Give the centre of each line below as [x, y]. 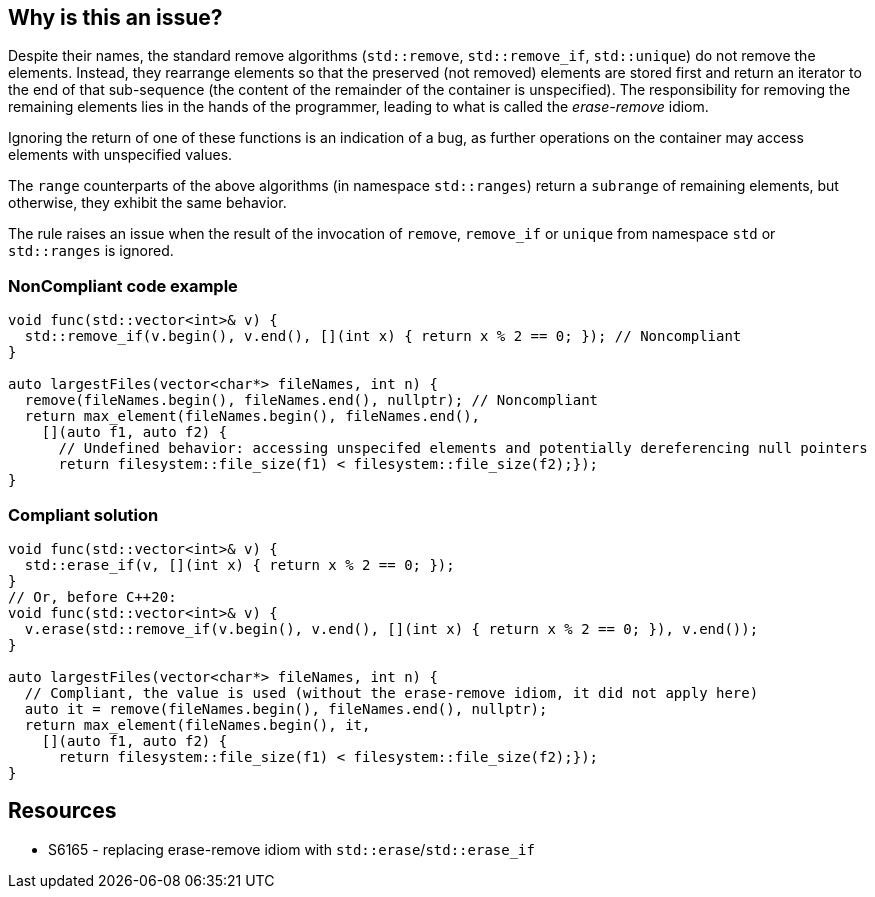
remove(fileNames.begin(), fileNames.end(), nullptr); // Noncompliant [311, 400]
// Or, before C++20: [92, 596]
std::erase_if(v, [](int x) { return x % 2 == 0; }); [239, 564]
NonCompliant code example [123, 285]
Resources [62, 811]
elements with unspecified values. [120, 155]
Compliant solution [83, 514]
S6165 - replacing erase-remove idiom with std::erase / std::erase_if [291, 849]
